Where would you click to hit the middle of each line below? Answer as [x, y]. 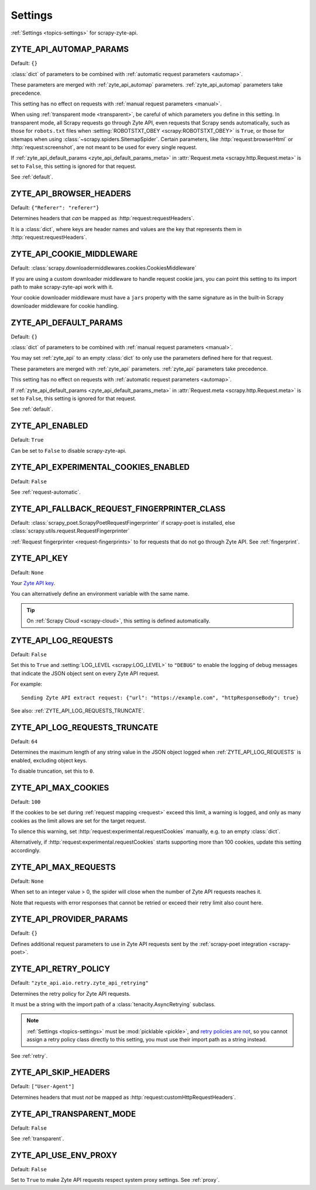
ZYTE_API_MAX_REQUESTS [63, 867]
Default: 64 [24, 741]
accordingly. [26, 850]
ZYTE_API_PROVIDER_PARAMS [69, 919]
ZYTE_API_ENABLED [49, 426]
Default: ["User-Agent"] [43, 1086]
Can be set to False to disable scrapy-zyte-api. [69, 450]
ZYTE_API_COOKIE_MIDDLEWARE [74, 254]
